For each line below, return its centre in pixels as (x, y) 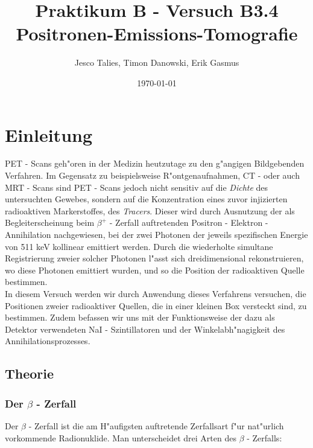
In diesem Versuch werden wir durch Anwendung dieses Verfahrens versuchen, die (156, 293)
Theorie (30, 373)
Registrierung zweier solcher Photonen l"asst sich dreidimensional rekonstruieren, (154, 258)
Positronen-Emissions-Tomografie (157, 34)
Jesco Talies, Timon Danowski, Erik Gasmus (157, 62)
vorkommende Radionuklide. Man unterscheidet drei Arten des (121, 437)
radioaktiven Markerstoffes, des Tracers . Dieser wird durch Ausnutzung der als (150, 210)
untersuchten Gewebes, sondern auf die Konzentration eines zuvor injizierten (146, 199)
